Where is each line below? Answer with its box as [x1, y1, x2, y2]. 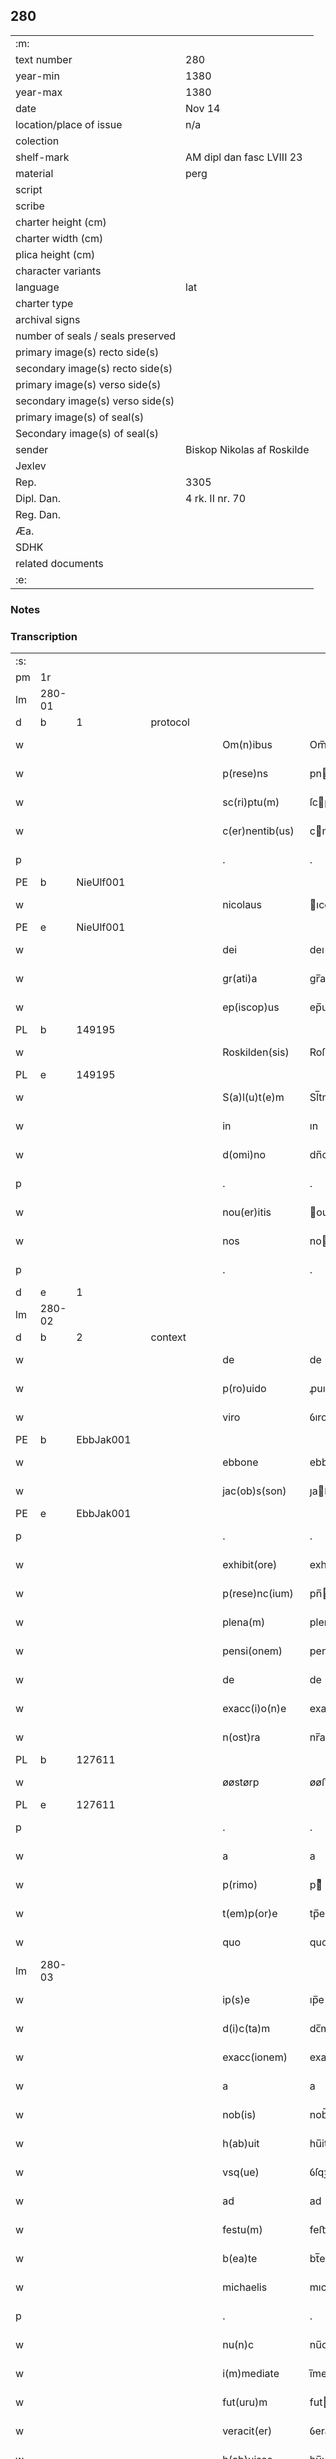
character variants [15, 264, 102, 278]
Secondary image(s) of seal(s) [15, 426, 159, 440]
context [150, 1330, 187, 1344]
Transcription [10, 629, 78, 643]
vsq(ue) [222, 2165, 260, 2179]
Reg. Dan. [15, 507, 62, 521]
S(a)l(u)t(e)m [222, 1090, 285, 1104]
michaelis [222, 2280, 268, 2294]
